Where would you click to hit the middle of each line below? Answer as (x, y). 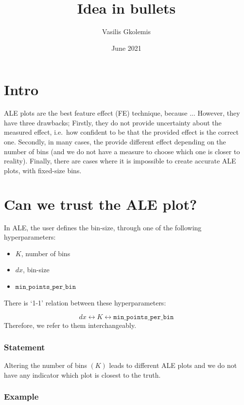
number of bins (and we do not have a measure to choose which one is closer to (122, 151)
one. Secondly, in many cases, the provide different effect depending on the (115, 142)
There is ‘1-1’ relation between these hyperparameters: (85, 302)
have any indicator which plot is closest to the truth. (82, 375)
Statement (25, 347)
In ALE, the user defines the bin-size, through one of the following (103, 227)
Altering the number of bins (45, 365)
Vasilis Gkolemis (126, 31)
